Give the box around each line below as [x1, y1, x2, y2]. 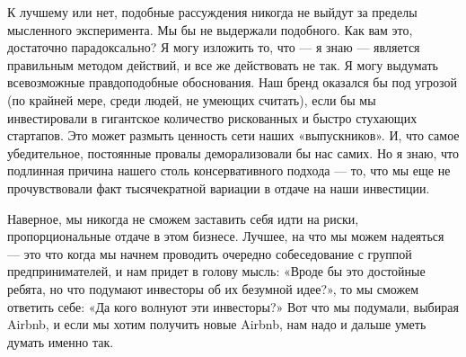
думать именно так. [7, 332, 114, 351]
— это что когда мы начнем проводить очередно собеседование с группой [7, 244, 412, 263]
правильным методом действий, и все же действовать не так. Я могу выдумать [7, 55, 438, 74]
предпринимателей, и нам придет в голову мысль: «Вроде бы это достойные [7, 262, 426, 281]
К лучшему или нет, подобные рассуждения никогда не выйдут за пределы [7, 3, 418, 21]
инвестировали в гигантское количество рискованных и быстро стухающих [7, 108, 418, 127]
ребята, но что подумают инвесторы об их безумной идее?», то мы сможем [7, 279, 419, 298]
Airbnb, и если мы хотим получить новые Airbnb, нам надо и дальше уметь [7, 315, 426, 334]
